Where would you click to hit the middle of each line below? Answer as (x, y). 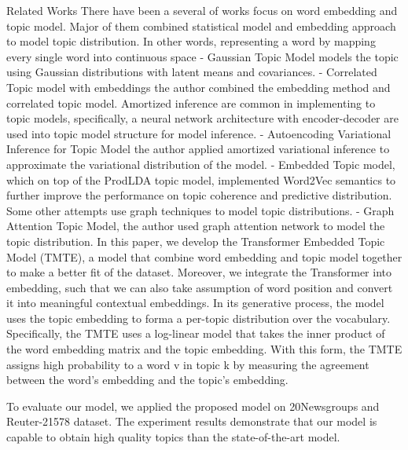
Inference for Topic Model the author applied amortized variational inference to (198, 149)
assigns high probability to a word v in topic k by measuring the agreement (188, 364)
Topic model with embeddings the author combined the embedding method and (198, 87)
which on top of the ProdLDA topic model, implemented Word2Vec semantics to (201, 179)
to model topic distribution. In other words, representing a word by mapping (191, 41)
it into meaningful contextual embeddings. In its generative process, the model (195, 303)
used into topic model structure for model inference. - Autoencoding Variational (199, 133)
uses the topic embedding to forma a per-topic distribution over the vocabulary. (198, 318)
